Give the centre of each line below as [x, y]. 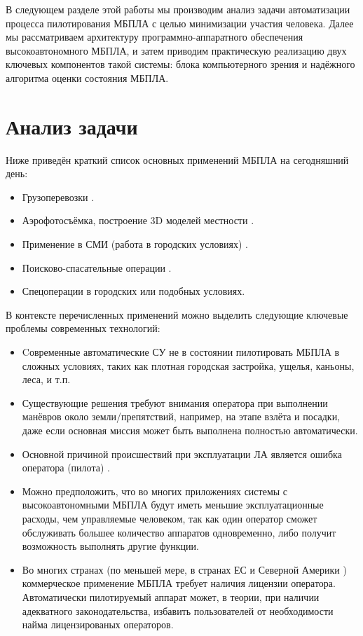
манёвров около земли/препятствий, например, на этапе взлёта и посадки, [181, 416]
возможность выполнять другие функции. [110, 546]
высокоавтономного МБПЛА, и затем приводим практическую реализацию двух [176, 50]
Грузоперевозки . [58, 196]
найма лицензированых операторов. [98, 624]
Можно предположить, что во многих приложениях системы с [155, 491]
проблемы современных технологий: [83, 328]
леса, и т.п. [46, 379]
